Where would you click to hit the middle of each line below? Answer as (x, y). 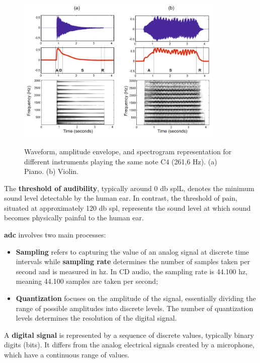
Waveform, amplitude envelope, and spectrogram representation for (128, 151)
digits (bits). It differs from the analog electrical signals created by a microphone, (129, 345)
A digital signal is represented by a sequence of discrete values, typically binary (129, 335)
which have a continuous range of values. (67, 355)
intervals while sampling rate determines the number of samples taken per (133, 261)
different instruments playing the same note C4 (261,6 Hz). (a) (121, 161)
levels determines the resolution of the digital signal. (96, 318)
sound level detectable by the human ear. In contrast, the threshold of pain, (121, 198)
